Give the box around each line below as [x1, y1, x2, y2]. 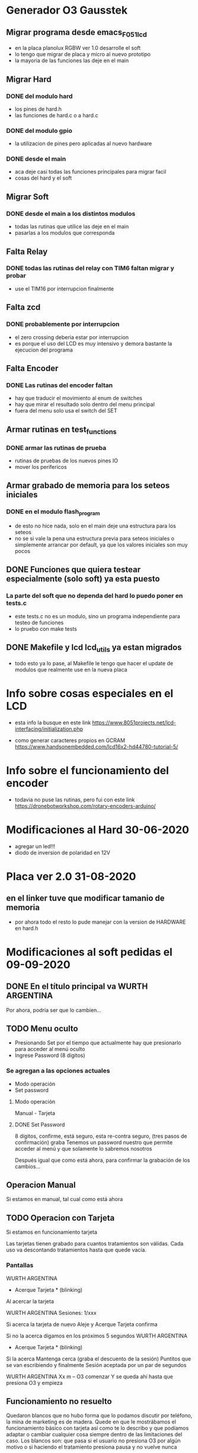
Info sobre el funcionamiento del [6, 764, 169, 777]
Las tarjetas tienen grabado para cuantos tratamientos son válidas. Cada [6, 1240, 184, 1247]
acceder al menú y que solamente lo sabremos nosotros [14, 1145, 152, 1152]
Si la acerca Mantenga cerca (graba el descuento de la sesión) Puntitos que [6, 1355, 191, 1362]
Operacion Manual [6, 1180, 76, 1190]
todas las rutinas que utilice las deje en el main [14, 223, 129, 230]
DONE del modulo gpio [6, 126, 72, 135]
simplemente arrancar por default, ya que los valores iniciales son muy [14, 541, 188, 548]
